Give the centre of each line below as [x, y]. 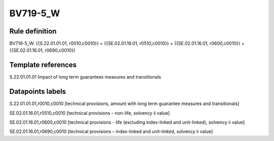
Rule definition [33, 31]
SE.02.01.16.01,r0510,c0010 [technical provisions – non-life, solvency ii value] [90, 113]
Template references [43, 65]
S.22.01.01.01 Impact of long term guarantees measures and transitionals [85, 77]
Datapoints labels [38, 92]
